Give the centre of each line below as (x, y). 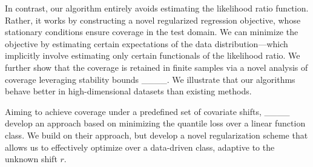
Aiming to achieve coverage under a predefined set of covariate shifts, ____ (147, 111)
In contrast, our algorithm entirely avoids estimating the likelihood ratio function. (157, 8)
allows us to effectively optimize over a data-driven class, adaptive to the (140, 147)
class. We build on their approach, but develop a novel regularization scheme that (156, 135)
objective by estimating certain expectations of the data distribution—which (147, 43)
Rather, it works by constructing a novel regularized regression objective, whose (153, 20)
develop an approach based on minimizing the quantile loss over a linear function (155, 123)
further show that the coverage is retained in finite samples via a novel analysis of (156, 67)
